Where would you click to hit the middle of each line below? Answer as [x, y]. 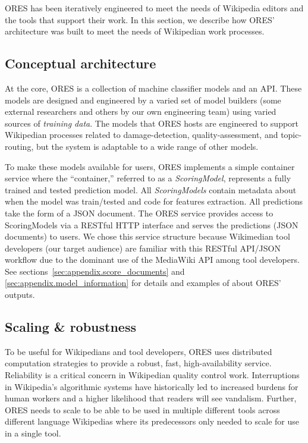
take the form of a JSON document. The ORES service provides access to [139, 213]
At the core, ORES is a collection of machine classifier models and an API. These [153, 88]
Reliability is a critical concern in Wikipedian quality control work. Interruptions [152, 375]
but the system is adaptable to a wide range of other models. [147, 146]
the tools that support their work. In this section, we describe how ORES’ [140, 19]
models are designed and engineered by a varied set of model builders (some [143, 100]
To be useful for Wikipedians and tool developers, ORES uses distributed [139, 351]
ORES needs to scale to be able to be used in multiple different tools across [142, 409]
